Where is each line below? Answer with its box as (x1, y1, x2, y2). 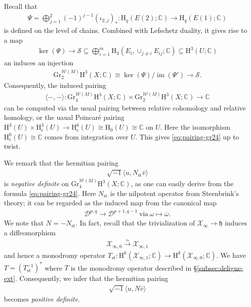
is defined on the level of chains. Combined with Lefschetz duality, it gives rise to (4, 25, 248, 35)
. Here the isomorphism (160, 122, 230, 132)
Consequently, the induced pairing (4, 80, 106, 90)
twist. (4, 141, 21, 151)
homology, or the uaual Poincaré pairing (4, 112, 125, 122)
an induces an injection (4, 57, 74, 68)
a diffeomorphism (4, 227, 56, 237)
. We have (216, 250, 246, 260)
